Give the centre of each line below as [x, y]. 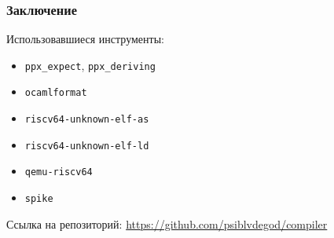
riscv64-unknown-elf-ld [87, 146]
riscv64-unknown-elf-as [87, 120]
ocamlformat [56, 93]
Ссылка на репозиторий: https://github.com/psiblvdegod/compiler [167, 223]
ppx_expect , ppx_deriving [90, 65]
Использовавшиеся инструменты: [85, 39]
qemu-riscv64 [59, 172]
